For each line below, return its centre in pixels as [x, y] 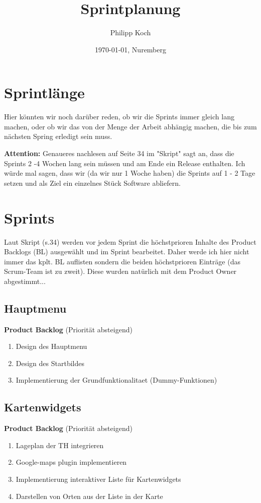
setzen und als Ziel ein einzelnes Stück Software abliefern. [92, 183]
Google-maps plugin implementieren [71, 462]
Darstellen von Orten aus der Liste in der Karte [89, 496]
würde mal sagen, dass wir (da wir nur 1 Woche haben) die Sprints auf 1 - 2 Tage [130, 173]
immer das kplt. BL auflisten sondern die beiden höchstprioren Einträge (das [122, 261]
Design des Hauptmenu [51, 346]
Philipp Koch [130, 32]
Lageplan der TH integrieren [60, 445]
